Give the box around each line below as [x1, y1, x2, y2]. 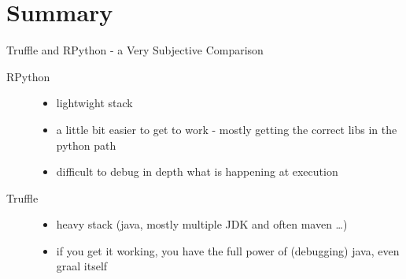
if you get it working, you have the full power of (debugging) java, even [56, 242, 400, 259]
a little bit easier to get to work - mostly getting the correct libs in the [56, 121, 397, 137]
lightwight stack [56, 95, 133, 111]
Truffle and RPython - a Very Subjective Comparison [6, 42, 264, 58]
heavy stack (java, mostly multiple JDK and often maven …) [56, 216, 348, 232]
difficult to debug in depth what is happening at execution [56, 163, 338, 180]
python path [56, 136, 116, 153]
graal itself [56, 258, 108, 274]
